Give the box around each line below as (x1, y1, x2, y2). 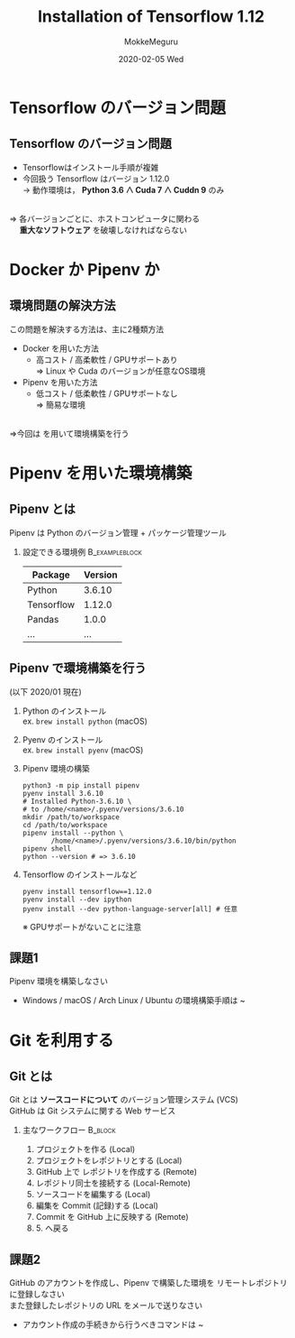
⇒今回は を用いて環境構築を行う (9, 428, 130, 438)
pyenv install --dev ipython (22, 895, 132, 904)
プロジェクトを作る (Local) (35, 1144, 136, 1155)
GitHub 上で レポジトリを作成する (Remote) (35, 1167, 198, 1177)
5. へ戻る (35, 1223, 69, 1233)
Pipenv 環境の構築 (22, 762, 90, 773)
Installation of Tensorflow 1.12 (37, 6, 265, 27)
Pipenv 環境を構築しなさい (9, 976, 108, 987)
